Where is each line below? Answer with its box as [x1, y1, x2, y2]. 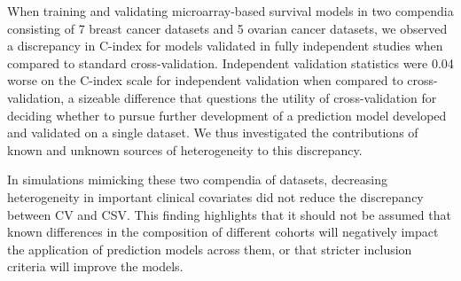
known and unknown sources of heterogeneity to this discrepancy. [7, 140, 363, 159]
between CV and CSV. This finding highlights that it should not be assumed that [7, 205, 451, 223]
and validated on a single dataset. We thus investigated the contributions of [7, 123, 418, 142]
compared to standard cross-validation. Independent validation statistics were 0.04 [7, 53, 454, 72]
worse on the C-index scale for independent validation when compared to [7, 71, 403, 90]
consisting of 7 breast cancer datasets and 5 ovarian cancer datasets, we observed [7, 19, 448, 37]
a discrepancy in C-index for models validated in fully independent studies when [7, 36, 443, 55]
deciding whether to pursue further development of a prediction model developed [7, 105, 447, 124]
